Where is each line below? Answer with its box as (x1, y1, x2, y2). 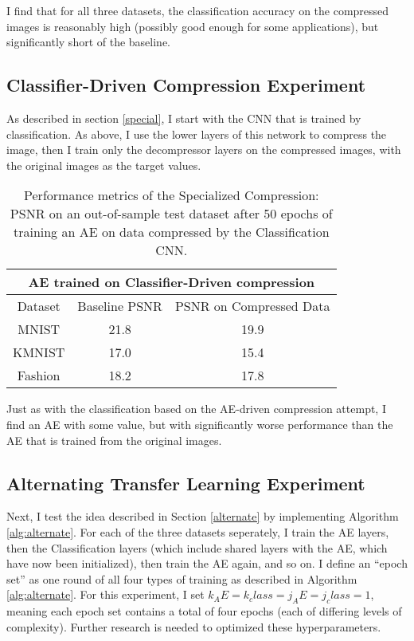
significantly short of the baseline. (6, 33, 171, 50)
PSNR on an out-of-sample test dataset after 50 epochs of (10, 204, 333, 223)
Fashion (17, 366, 61, 385)
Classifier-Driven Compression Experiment (6, 73, 366, 97)
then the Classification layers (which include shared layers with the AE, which (6, 539, 388, 556)
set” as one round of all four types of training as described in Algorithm (6, 570, 357, 587)
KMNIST (13, 343, 65, 362)
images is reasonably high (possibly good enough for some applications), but (6, 18, 379, 34)
